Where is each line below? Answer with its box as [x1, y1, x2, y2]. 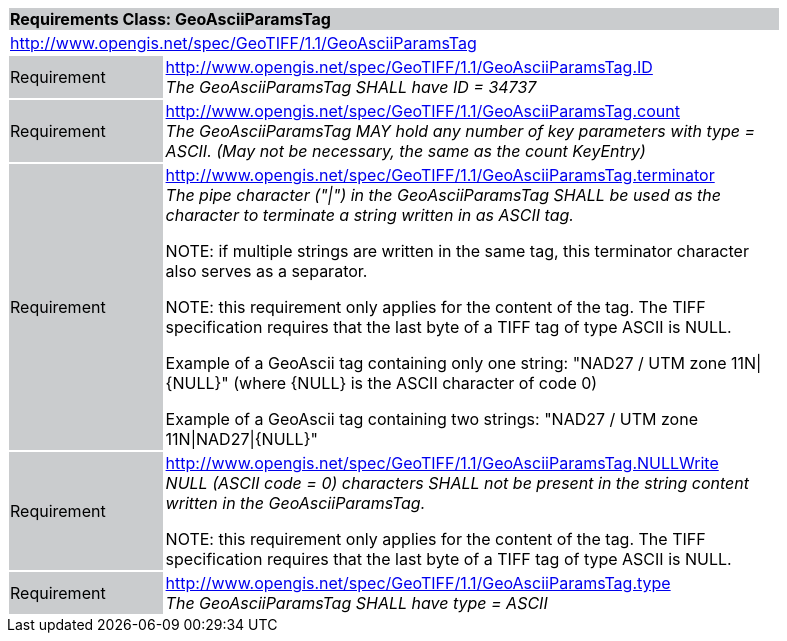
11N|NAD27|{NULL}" [165, 429, 318, 449]
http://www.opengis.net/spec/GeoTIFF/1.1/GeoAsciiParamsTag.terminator [165, 165, 715, 185]
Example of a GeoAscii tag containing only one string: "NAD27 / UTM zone [165, 353, 727, 373]
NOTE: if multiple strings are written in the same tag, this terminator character [165, 241, 749, 261]
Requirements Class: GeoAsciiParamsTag [10, 9, 331, 29]
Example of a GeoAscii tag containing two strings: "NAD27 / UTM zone [165, 409, 698, 429]
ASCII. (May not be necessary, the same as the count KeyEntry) [165, 141, 646, 161]
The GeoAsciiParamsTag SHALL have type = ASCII [165, 593, 548, 613]
